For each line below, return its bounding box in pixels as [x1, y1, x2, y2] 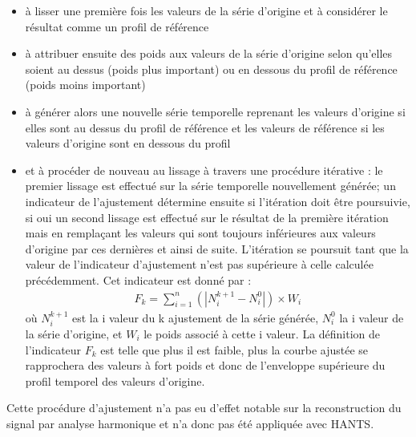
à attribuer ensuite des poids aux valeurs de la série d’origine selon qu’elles [25, 45, 393, 62]
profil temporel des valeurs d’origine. [25, 372, 205, 389]
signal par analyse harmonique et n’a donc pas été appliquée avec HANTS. [6, 415, 374, 431]
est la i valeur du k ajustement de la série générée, [72, 309, 319, 326]
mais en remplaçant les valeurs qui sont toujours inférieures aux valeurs [25, 225, 376, 241]
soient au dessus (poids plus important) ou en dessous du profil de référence [25, 60, 398, 77]
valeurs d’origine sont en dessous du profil [25, 135, 231, 152]
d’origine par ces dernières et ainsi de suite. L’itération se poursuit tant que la [25, 240, 409, 257]
